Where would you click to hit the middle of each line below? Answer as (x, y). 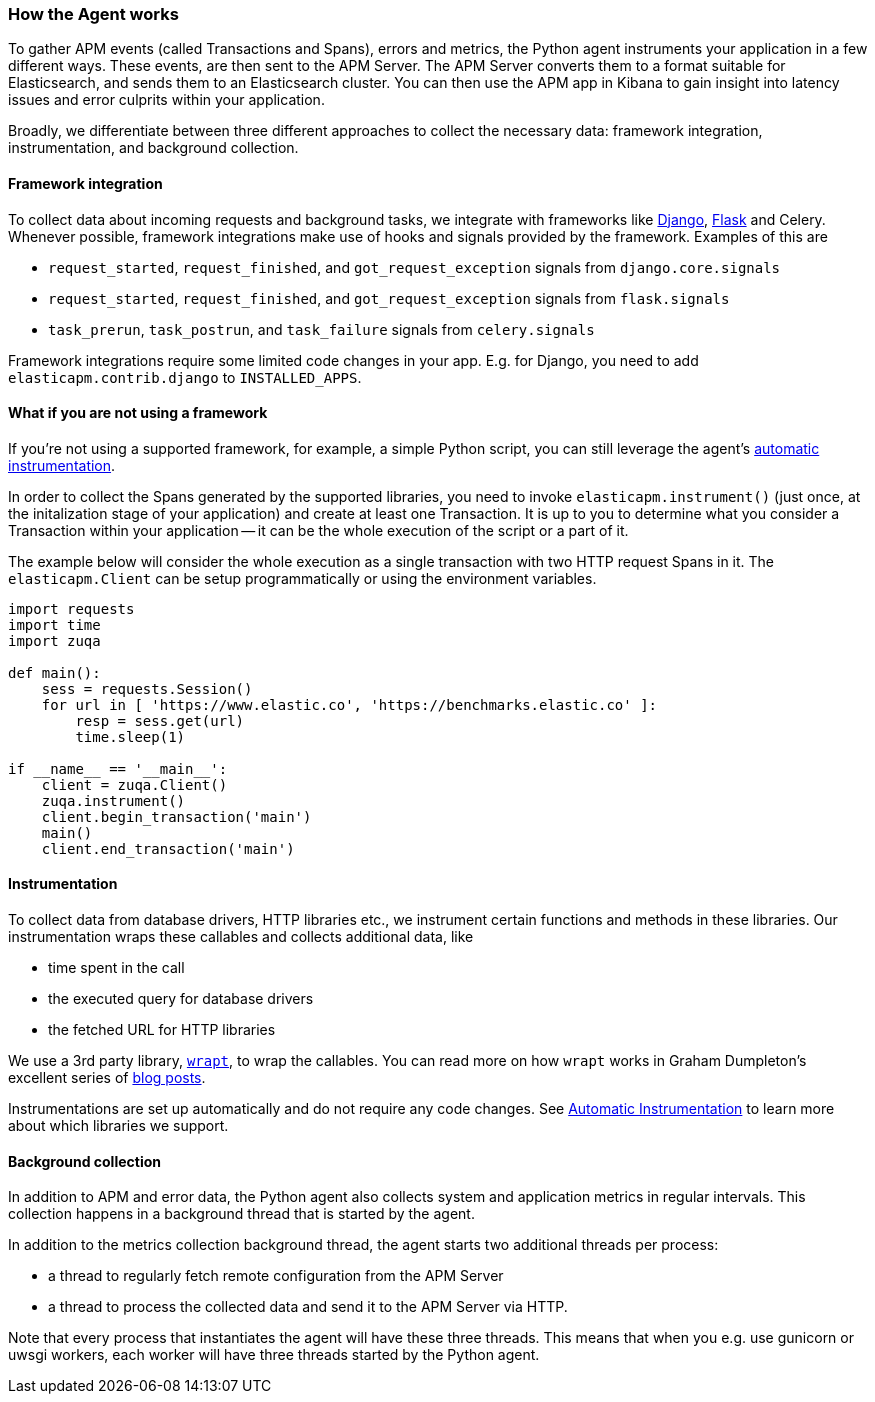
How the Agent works (93, 14)
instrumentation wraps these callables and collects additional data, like (241, 937)
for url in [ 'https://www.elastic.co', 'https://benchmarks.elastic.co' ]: (349, 704)
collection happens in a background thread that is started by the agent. (241, 1214)
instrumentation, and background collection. (153, 148)
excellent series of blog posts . (107, 1078)
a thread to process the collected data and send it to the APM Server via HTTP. (308, 1307)
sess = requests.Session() (147, 688)
